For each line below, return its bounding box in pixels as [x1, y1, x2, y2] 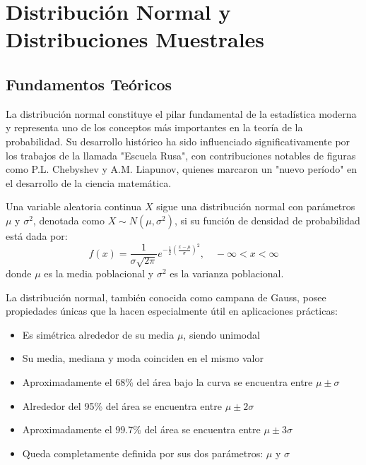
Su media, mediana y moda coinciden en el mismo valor [22, 351, 264, 366]
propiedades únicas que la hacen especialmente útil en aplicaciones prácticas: [6, 303, 338, 318]
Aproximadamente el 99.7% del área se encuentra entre [22, 422, 261, 437]
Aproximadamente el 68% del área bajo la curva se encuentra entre [22, 374, 313, 389]
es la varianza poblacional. [170, 265, 284, 280]
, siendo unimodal [183, 327, 260, 342]
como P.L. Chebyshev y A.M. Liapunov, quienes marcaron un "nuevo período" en [6, 162, 358, 176]
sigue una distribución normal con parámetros [156, 199, 355, 214]
